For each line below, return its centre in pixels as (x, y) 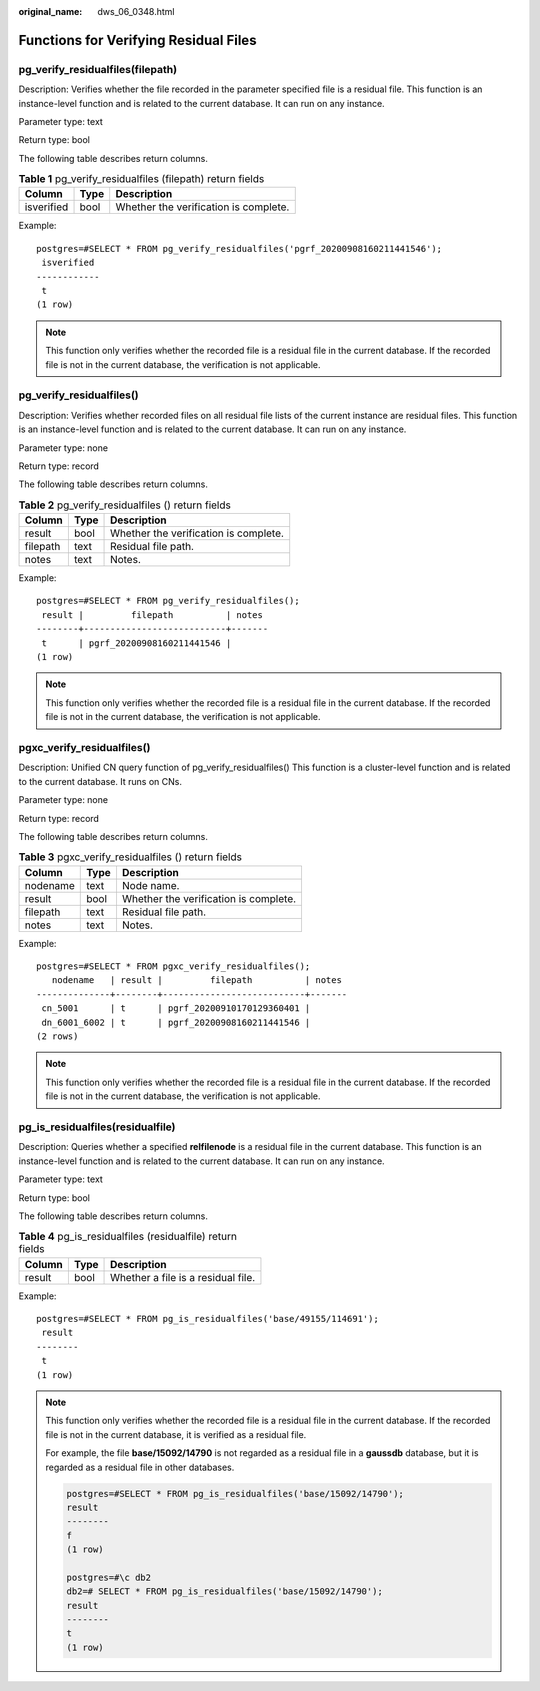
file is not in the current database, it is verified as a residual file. (176, 1434)
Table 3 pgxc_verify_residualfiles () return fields (130, 857)
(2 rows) (57, 1036)
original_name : (50, 11)
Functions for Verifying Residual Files (137, 40)
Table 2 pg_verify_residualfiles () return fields (125, 505)
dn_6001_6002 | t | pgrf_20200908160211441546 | (176, 1022)
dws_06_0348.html (136, 11)
